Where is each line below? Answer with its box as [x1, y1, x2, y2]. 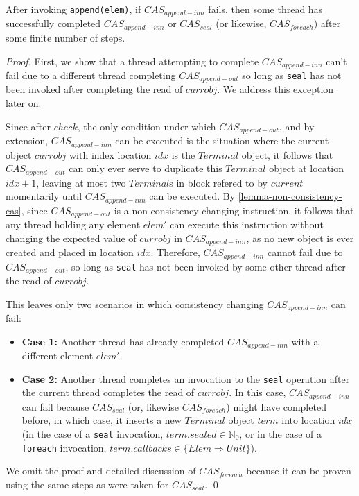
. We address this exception [217, 82, 334, 96]
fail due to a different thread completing [6, 67, 176, 82]
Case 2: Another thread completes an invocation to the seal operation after [21, 371, 350, 386]
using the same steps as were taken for [6, 477, 169, 491]
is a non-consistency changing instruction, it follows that [114, 203, 354, 217]
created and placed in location [6, 245, 134, 259]
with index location [69, 147, 152, 162]
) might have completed [226, 399, 326, 413]
